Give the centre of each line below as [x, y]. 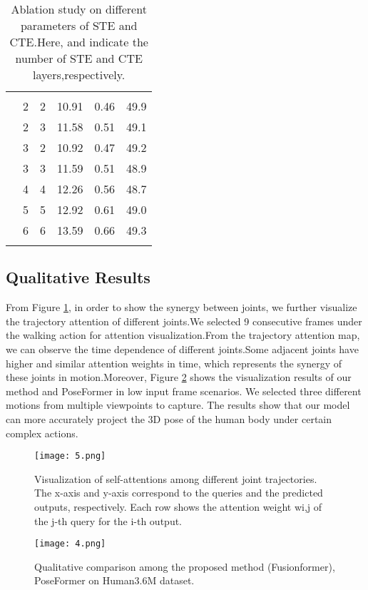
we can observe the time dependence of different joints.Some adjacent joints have [182, 349]
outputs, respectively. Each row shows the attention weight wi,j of [178, 506]
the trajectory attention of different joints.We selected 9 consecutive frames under [184, 321]
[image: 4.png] [70, 544]
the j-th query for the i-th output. [108, 520]
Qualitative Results [78, 277]
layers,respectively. [79, 75]
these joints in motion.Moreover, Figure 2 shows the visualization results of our [179, 377]
